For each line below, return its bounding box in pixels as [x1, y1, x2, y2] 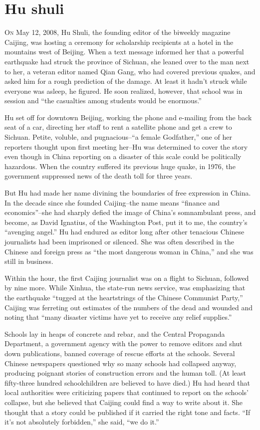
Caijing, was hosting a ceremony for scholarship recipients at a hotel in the [4, 36, 234, 47]
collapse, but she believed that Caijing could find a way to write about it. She [4, 397, 243, 407]
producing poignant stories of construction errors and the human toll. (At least [4, 368, 247, 378]
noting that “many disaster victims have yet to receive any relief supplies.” [4, 312, 232, 322]
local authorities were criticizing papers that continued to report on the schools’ [4, 387, 249, 398]
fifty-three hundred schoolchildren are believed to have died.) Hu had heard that [4, 377, 250, 388]
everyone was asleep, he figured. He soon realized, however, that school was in [4, 85, 243, 96]
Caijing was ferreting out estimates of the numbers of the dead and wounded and [4, 302, 253, 312]
